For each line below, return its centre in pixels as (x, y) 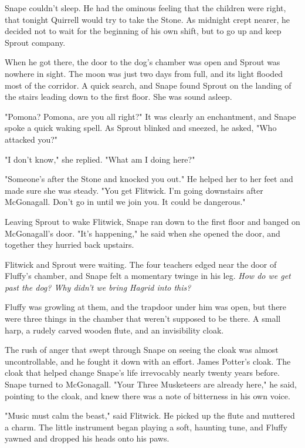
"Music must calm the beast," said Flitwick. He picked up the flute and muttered (150, 415)
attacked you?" (31, 139)
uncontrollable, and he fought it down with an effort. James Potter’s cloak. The (148, 361)
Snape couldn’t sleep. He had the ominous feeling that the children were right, (145, 8)
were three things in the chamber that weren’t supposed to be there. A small (143, 319)
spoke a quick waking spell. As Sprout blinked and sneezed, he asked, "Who (141, 128)
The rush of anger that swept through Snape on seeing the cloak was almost (142, 350)
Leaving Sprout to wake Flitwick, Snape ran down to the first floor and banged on (152, 221)
